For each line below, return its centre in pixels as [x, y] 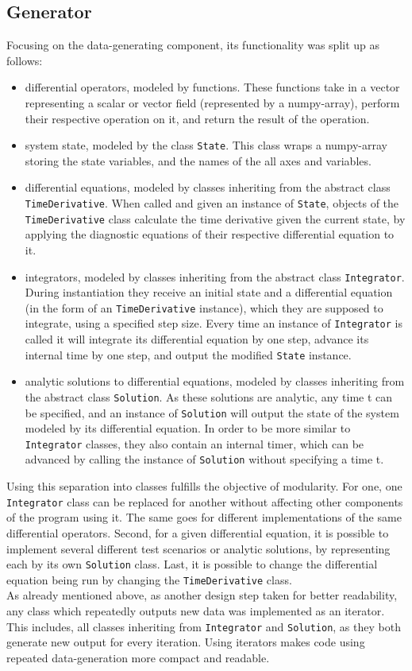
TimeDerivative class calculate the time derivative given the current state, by [215, 218]
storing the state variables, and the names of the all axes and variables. [198, 160]
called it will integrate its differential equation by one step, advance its [197, 339]
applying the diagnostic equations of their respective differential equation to [210, 234]
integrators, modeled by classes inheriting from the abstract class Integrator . [215, 276]
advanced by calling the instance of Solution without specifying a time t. [204, 459]
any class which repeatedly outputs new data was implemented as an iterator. [196, 611]
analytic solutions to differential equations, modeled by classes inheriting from [215, 381]
